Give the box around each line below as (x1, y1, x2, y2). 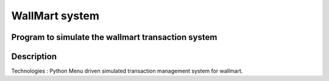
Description (11, 51, 57, 62)
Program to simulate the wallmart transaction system (11, 32, 218, 42)
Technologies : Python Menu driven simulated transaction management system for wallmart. (11, 67, 243, 75)
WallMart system (11, 9, 100, 22)
